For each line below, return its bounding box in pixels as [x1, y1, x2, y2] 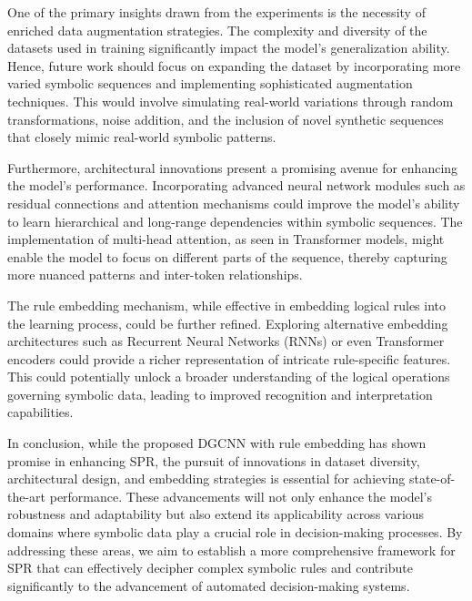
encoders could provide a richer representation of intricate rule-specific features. [7, 349, 451, 368]
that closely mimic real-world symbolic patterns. [7, 127, 276, 147]
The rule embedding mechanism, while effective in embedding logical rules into [7, 295, 447, 314]
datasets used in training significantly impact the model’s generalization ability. [7, 38, 450, 57]
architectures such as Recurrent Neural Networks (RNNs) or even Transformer [7, 331, 445, 351]
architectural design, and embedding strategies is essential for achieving [7, 469, 406, 488]
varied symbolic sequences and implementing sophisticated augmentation [7, 74, 413, 93]
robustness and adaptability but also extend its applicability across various [7, 504, 425, 524]
